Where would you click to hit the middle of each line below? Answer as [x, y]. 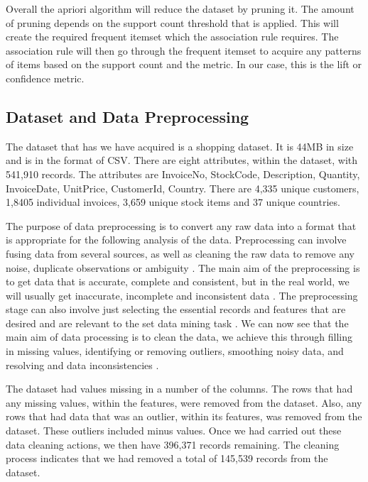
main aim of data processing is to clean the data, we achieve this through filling [179, 337]
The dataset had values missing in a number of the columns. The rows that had [179, 389]
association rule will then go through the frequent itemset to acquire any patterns [184, 50]
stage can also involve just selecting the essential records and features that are [176, 309]
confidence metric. [45, 78]
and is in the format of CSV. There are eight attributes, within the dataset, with [182, 160]
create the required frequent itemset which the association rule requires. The [172, 37]
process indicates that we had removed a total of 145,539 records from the [167, 458]
